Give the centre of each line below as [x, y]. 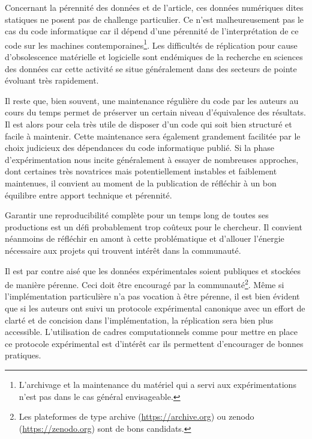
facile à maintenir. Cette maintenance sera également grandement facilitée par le [153, 136]
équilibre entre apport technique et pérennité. [88, 195]
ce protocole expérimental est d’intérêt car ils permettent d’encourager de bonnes [154, 343]
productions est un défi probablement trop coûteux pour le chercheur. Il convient [154, 226]
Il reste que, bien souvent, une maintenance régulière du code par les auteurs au [152, 100]
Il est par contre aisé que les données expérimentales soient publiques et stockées [153, 270]
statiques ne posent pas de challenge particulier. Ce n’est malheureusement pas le [154, 19]
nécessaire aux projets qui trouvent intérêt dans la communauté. [123, 250]
